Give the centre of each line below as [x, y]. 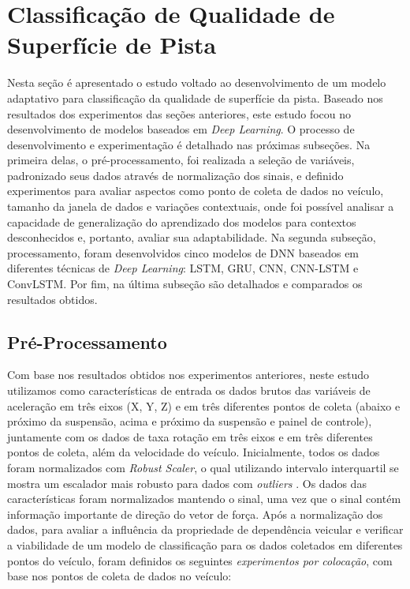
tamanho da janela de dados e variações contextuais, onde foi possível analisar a [201, 206]
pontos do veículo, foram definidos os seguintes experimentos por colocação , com [200, 560]
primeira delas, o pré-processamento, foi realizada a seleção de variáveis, [181, 160]
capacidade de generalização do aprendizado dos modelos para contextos [182, 221]
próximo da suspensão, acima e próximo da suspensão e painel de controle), [190, 421]
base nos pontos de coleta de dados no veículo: [119, 576]
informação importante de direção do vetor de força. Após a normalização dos [195, 514]
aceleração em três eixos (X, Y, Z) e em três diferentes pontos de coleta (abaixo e [204, 405]
